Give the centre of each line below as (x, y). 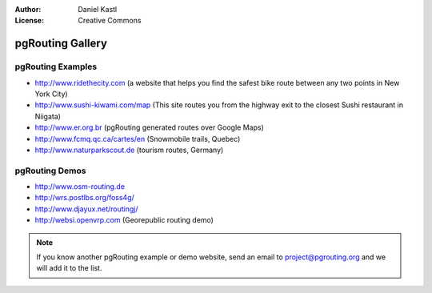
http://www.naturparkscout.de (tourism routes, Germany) (129, 150)
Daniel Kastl (98, 9)
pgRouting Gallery (61, 44)
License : (29, 21)
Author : (28, 9)
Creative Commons (110, 21)
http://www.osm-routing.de (80, 187)
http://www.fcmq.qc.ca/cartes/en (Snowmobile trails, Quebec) (138, 138)
